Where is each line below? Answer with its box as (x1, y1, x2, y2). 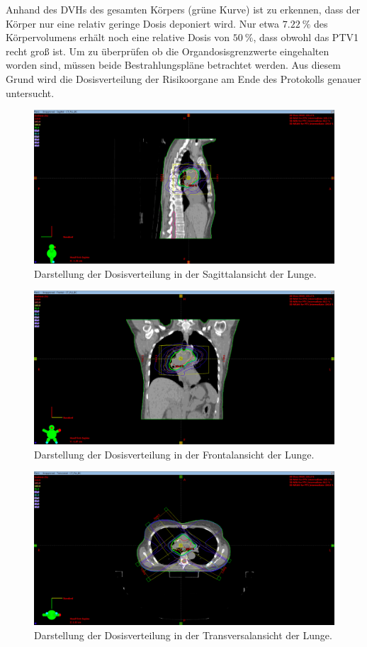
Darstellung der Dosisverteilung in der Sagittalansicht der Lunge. (34, 266, 317, 281)
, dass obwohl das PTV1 (253, 30, 358, 45)
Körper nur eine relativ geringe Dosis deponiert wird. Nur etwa (6, 16, 280, 30)
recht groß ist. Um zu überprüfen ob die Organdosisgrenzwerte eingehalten (6, 43, 329, 58)
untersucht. (6, 85, 55, 100)
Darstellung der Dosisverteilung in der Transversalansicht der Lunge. (34, 628, 332, 643)
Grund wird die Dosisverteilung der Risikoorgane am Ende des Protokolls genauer (6, 71, 361, 86)
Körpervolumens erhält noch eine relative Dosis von (6, 30, 230, 45)
